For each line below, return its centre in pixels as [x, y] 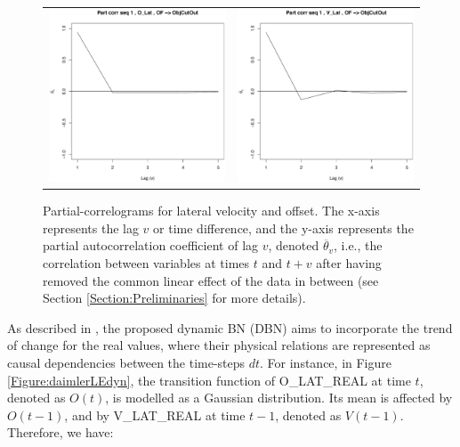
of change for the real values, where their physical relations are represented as [219, 345]
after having [349, 262]
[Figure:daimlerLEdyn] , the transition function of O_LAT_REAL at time [209, 380]
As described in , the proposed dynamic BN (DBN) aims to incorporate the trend [230, 327]
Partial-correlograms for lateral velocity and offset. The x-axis [211, 211]
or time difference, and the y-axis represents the [283, 228]
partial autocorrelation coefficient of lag [151, 245]
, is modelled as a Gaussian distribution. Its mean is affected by [279, 398]
